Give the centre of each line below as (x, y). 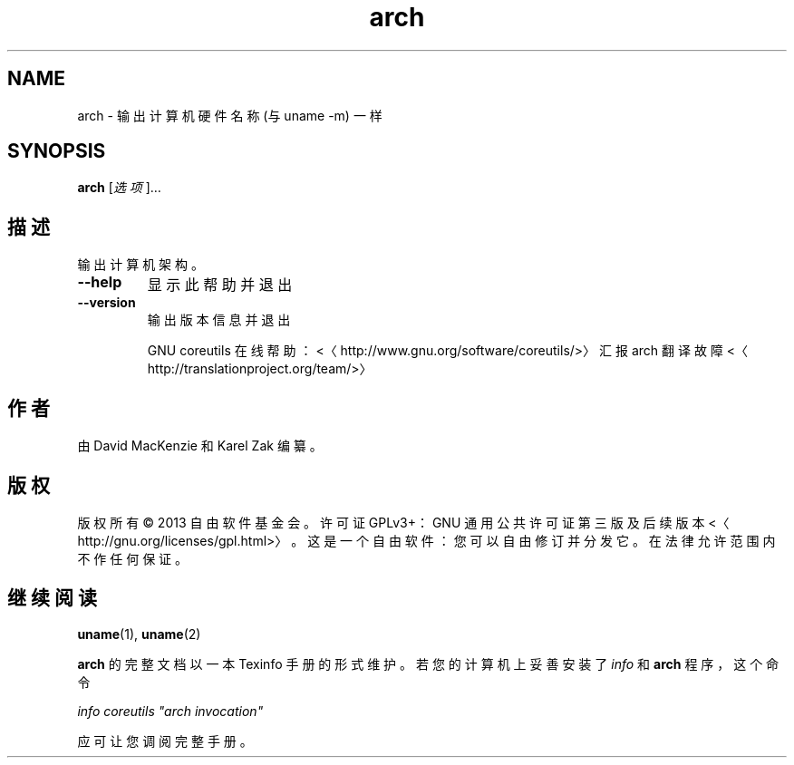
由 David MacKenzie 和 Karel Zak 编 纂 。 (200, 446)
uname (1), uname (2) (139, 634)
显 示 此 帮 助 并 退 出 (220, 285)
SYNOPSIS (57, 151)
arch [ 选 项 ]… (119, 188)
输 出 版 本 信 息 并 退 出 (219, 320)
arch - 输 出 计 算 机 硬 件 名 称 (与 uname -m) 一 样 (230, 115)
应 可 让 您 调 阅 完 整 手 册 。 (165, 741)
